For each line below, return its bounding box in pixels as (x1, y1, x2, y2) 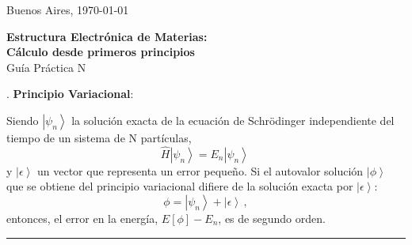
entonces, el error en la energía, (6, 209, 158, 226)
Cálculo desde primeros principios (6, 43, 195, 60)
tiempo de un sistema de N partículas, (6, 129, 192, 145)
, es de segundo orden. (218, 209, 326, 226)
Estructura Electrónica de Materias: (6, 28, 208, 44)
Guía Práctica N (6, 58, 86, 75)
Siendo (6, 111, 39, 128)
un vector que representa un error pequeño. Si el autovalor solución (37, 162, 364, 179)
